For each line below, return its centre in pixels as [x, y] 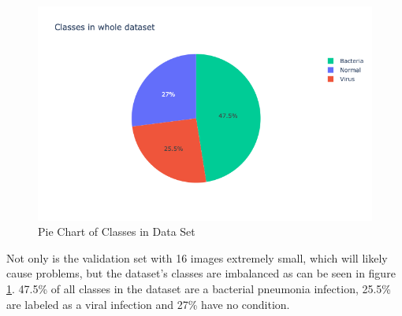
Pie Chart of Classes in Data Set [117, 231]
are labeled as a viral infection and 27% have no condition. [148, 304]
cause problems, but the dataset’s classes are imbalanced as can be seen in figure [201, 273]
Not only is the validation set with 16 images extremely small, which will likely [197, 257]
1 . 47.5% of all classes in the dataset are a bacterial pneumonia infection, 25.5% [199, 288]
